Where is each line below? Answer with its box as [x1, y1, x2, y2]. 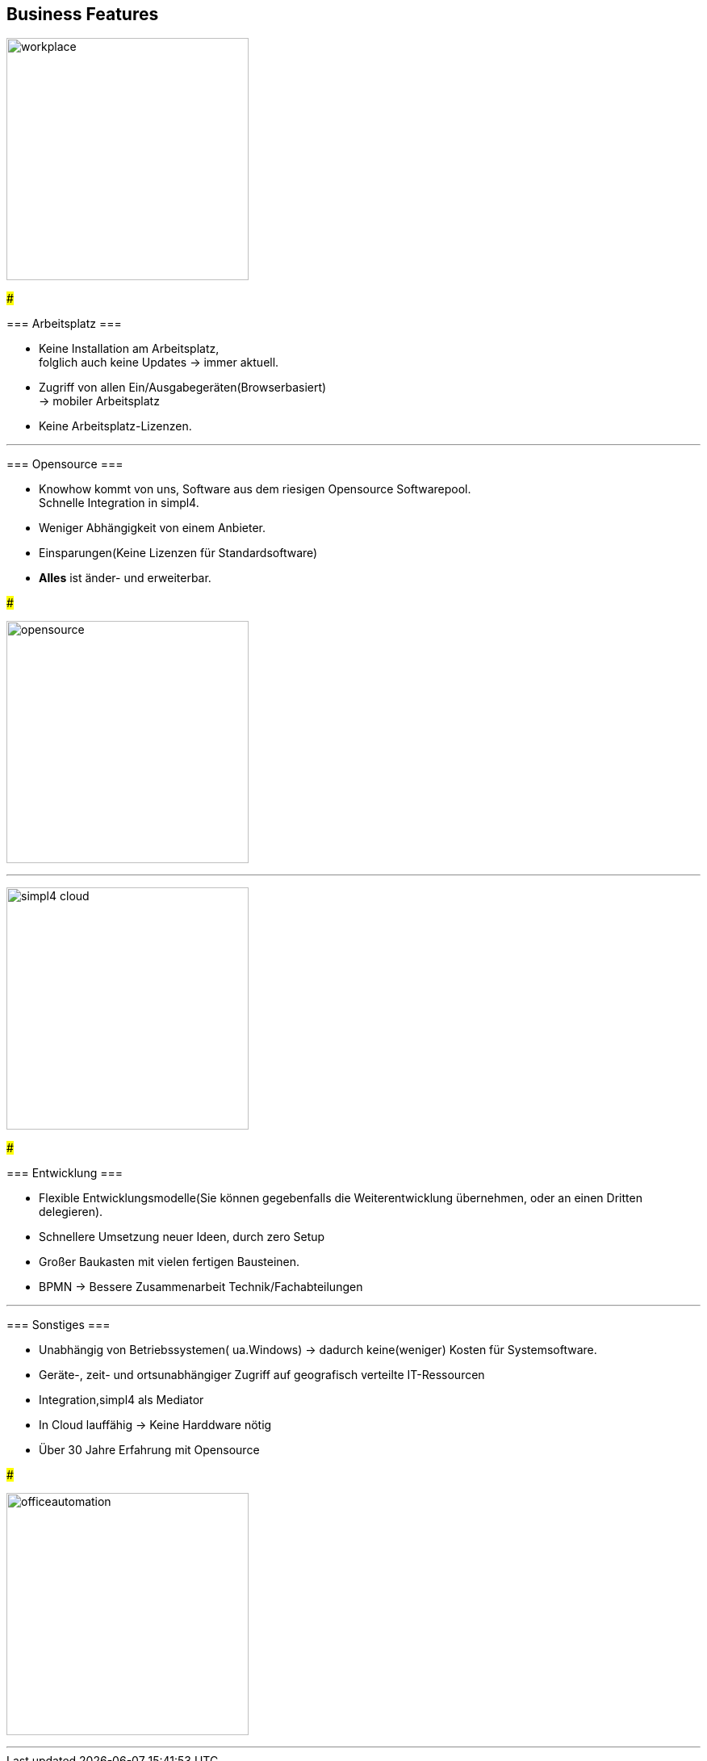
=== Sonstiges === [6, 1318, 111, 1332]
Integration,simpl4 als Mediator [39, 1393, 204, 1407]
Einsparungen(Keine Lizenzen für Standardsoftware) [39, 546, 318, 560]
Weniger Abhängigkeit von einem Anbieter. [39, 521, 266, 535]
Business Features [6, 4, 159, 24]
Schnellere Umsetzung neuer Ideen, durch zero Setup [39, 1230, 325, 1244]
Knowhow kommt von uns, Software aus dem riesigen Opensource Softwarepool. [39, 482, 471, 497]
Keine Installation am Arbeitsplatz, [39, 342, 220, 356]
